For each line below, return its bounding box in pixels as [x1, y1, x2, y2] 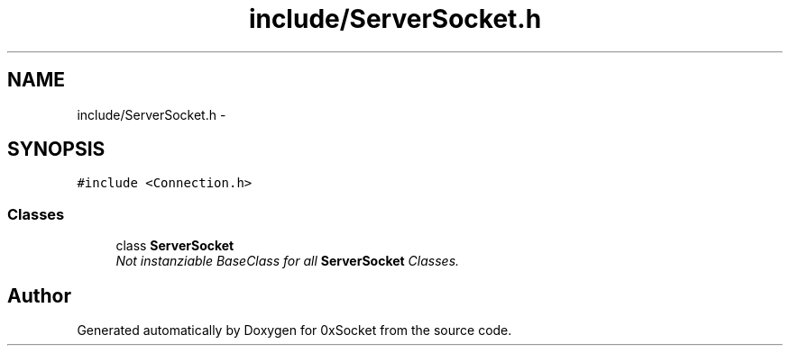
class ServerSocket [115, 238, 234, 254]
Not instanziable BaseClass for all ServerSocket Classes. [115, 253, 460, 269]
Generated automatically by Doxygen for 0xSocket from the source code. [77, 322, 512, 339]
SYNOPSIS [7, 138, 106, 161]
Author [7, 284, 71, 307]
